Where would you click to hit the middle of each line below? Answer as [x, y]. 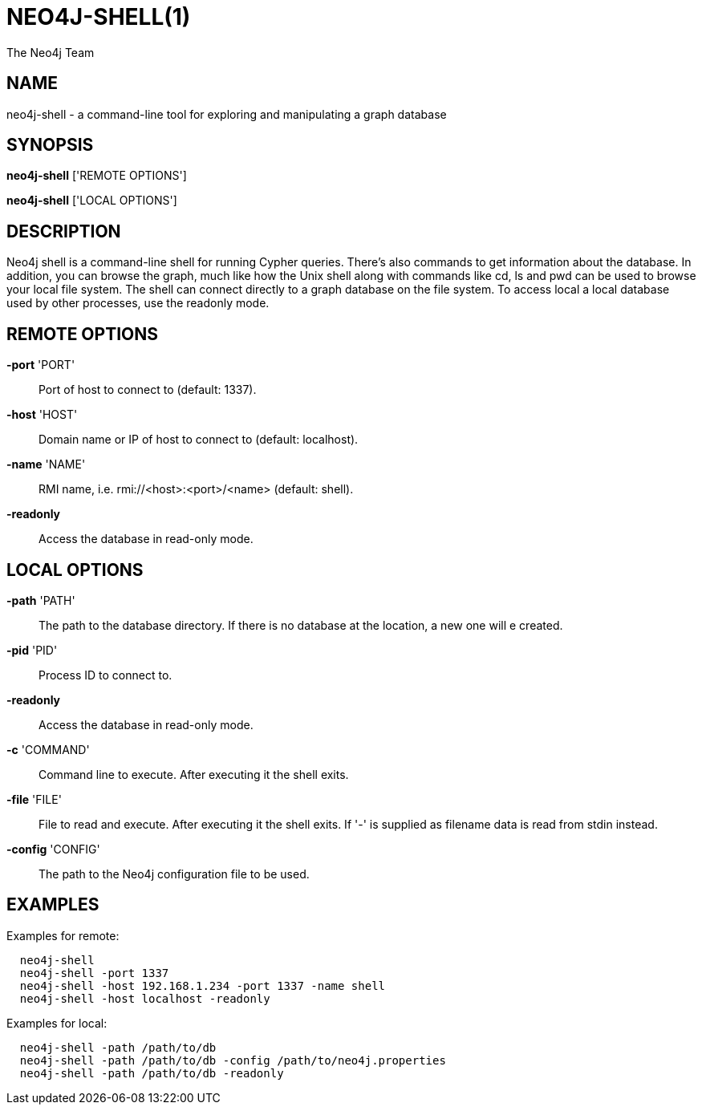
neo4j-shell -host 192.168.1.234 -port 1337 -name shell [203, 985]
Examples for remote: [63, 935]
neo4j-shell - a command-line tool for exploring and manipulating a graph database [227, 114]
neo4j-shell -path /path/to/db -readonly [152, 1073]
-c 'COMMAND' [48, 749]
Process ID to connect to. [106, 675]
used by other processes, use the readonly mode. [138, 303]
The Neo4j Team [51, 52]
